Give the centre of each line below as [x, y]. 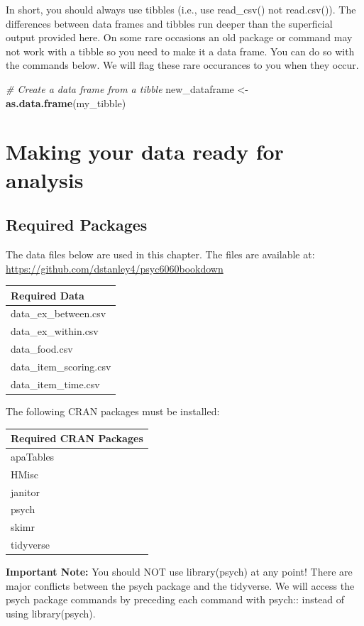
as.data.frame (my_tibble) [66, 103]
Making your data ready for [145, 152]
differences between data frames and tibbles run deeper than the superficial [169, 23]
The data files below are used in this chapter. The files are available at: [160, 254]
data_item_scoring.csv [61, 366]
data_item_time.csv [55, 384]
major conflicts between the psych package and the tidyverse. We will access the [180, 585]
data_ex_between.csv [59, 313]
